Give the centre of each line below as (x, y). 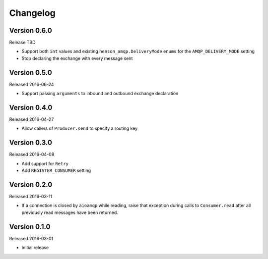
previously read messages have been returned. (70, 212)
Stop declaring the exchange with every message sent (77, 58)
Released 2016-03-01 (31, 238)
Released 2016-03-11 (31, 197)
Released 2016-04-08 (32, 155)
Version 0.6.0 (31, 30)
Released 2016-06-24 (32, 84)
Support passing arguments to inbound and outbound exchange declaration (100, 94)
